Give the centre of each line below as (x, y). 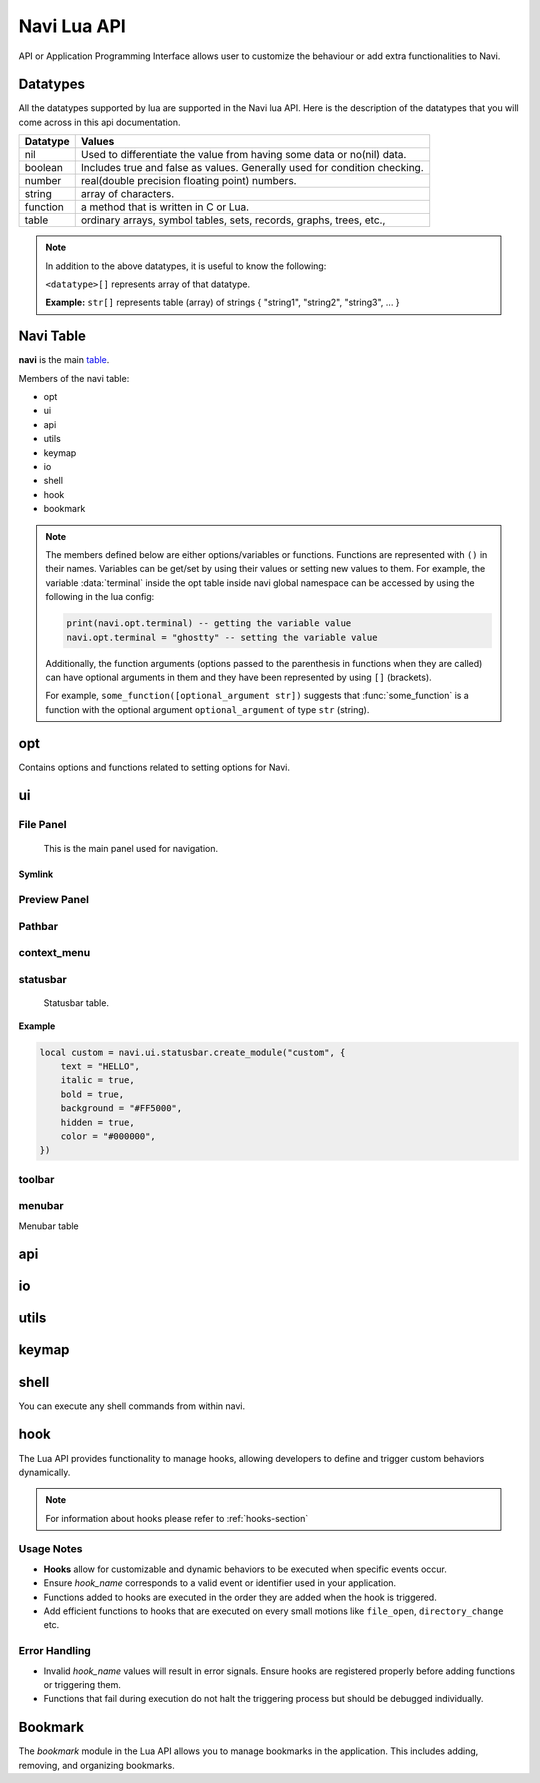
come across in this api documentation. (99, 122)
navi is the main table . (64, 360)
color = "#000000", (108, 1136)
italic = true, (97, 1080)
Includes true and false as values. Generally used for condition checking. (252, 168)
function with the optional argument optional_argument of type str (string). (207, 709)
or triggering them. (82, 1684)
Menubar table (48, 1226)
